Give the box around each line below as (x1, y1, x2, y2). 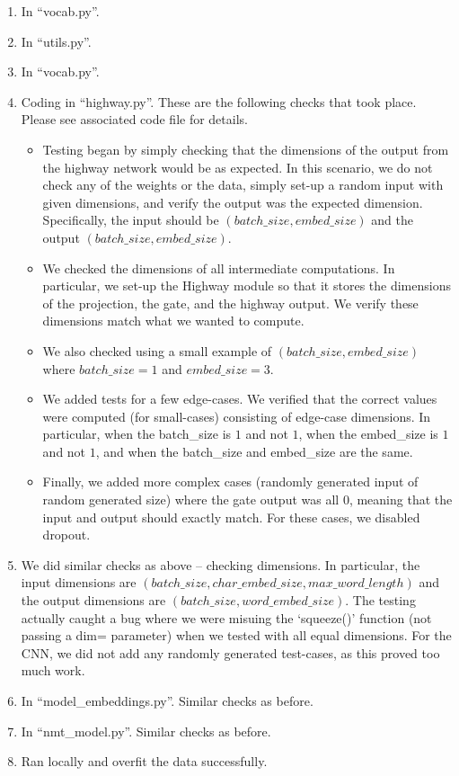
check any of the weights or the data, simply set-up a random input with (42, 175, 444, 194)
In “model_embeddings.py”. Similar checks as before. (21, 691, 313, 709)
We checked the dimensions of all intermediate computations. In (42, 258, 395, 277)
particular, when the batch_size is (42, 424, 232, 443)
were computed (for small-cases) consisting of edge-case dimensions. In (42, 406, 431, 425)
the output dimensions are (21, 591, 166, 610)
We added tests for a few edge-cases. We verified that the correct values (42, 389, 437, 408)
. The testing (345, 591, 416, 610)
